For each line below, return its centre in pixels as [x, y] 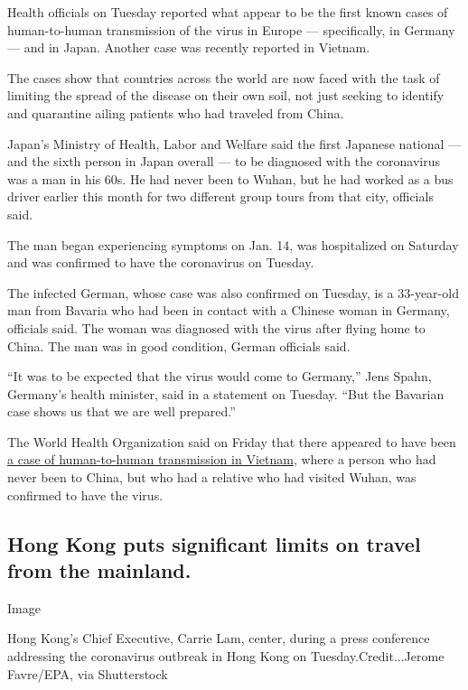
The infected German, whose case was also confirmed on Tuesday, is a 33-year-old [233, 292]
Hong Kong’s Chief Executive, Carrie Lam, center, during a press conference [219, 638]
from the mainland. [99, 570]
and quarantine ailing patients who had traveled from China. [176, 112]
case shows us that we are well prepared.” [122, 411]
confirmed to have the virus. [85, 494]
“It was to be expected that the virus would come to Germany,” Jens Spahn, [220, 376]
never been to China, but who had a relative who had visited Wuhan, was [212, 477]
